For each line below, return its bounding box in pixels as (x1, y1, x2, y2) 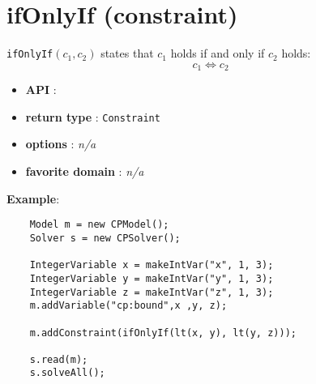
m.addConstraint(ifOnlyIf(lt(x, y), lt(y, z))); (29, 326, 297, 339)
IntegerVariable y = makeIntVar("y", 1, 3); (29, 272, 274, 284)
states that (100, 45, 154, 62)
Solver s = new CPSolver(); (29, 232, 181, 244)
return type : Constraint (25, 108, 160, 125)
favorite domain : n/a (25, 163, 144, 180)
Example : (6, 190, 60, 207)
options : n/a (25, 135, 96, 152)
